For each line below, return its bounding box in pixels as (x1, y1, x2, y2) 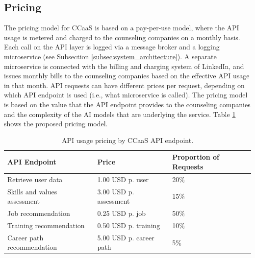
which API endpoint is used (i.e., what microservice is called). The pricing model (4, 90, 248, 100)
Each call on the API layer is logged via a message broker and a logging (4, 42, 220, 52)
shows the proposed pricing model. (4, 118, 108, 129)
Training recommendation (7, 220, 85, 230)
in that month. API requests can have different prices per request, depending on (4, 80, 245, 90)
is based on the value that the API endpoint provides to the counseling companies (4, 99, 251, 109)
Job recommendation (7, 208, 70, 218)
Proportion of (172, 152, 220, 162)
